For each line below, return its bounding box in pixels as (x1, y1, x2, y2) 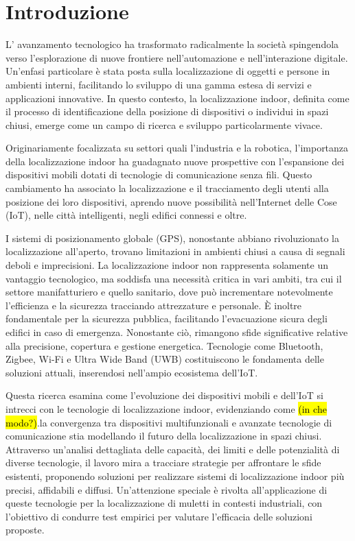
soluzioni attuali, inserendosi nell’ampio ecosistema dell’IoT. (5, 365, 258, 379)
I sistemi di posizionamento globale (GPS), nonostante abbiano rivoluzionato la (5, 230, 340, 245)
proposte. (5, 522, 45, 537)
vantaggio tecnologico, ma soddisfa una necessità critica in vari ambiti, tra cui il (5, 271, 342, 285)
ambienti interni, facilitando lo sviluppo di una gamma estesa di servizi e (5, 77, 312, 91)
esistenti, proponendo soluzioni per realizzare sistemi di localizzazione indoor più (5, 468, 345, 483)
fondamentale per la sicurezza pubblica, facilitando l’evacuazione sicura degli (5, 311, 328, 326)
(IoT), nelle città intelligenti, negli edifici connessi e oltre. (5, 208, 247, 222)
